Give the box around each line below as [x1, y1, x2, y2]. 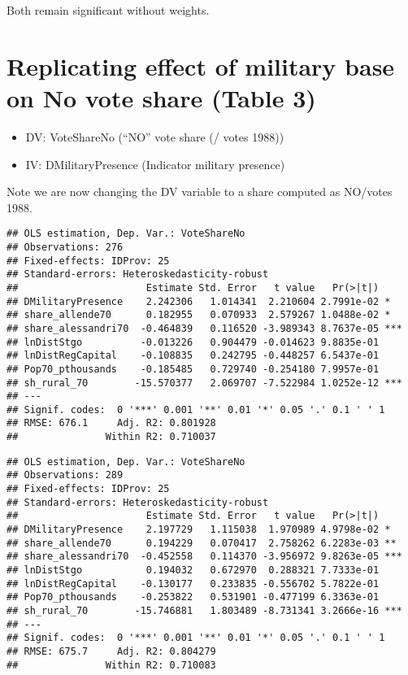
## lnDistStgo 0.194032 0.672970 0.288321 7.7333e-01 [7, 564, 380, 577]
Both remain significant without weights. [7, 2, 210, 18]
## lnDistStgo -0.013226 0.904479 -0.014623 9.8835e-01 [7, 336, 380, 348]
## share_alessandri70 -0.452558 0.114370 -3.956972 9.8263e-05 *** [7, 551, 402, 563]
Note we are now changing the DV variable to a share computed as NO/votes [7, 183, 393, 200]
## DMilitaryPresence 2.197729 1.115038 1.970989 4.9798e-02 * [7, 524, 391, 536]
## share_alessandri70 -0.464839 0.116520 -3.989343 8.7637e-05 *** [7, 322, 402, 334]
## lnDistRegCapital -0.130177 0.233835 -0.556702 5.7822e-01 [7, 577, 380, 590]
